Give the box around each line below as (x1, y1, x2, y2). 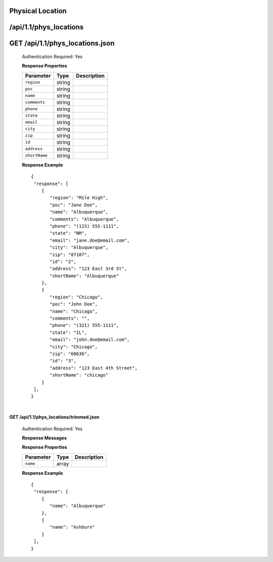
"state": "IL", (50, 329, 87, 335)
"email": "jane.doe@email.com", (50, 237, 130, 243)
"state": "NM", (50, 231, 87, 236)
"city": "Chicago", (50, 344, 98, 350)
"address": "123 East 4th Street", (50, 365, 138, 371)
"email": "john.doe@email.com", (50, 337, 130, 343)
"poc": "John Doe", (50, 302, 98, 307)
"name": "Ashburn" (50, 524, 96, 530)
